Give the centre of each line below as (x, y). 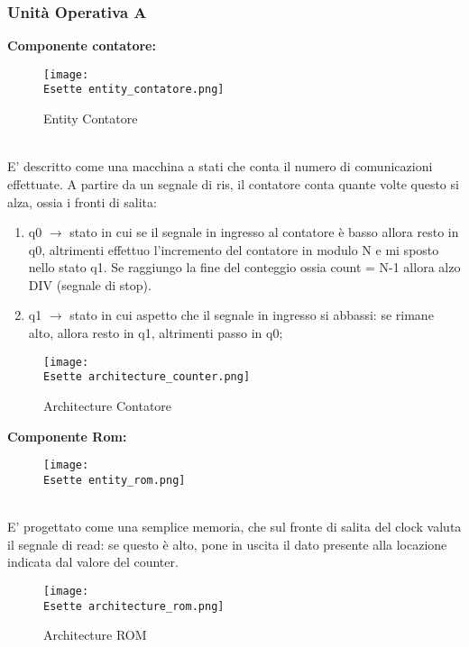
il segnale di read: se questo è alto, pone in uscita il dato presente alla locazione (227, 544)
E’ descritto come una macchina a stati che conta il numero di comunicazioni (220, 166)
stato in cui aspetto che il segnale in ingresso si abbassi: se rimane (252, 315)
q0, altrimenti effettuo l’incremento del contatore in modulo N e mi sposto (234, 249)
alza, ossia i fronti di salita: (82, 201)
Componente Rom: (67, 436)
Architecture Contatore (108, 405)
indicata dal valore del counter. (93, 562)
